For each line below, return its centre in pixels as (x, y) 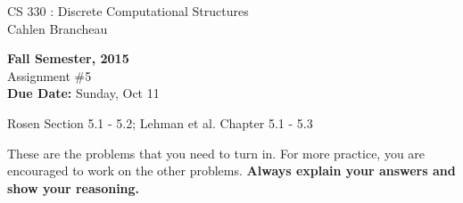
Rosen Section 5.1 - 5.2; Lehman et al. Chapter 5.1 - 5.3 (160, 122)
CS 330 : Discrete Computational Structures (128, 11)
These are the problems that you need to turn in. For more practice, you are (216, 153)
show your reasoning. (74, 187)
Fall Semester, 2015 (68, 58)
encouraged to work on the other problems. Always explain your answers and (231, 171)
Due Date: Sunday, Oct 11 (83, 93)
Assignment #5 (50, 75)
